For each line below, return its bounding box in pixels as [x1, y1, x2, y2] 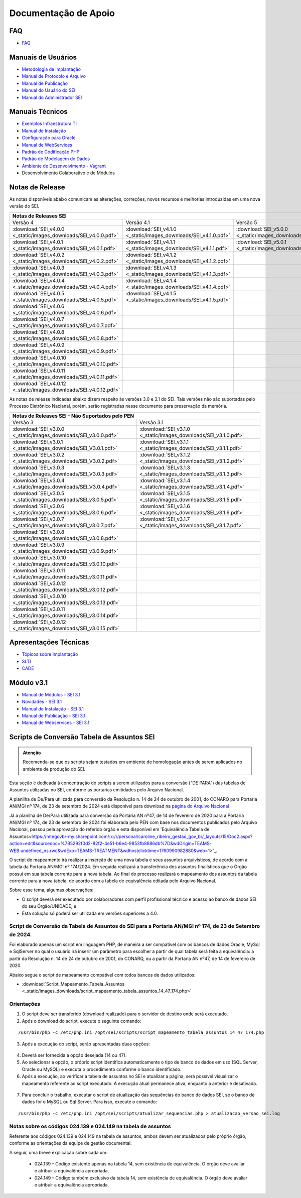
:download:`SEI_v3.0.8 [12, 528, 65, 535]
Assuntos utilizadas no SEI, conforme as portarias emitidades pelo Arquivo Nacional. [9, 787, 184, 793]
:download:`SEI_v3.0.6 [12, 503, 65, 510]
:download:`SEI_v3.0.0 [12, 425, 65, 432]
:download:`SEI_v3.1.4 [139, 477, 191, 484]
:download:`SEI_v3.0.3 [12, 464, 65, 471]
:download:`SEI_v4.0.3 [12, 264, 65, 271]
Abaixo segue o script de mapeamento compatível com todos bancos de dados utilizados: [9, 972, 196, 978]
